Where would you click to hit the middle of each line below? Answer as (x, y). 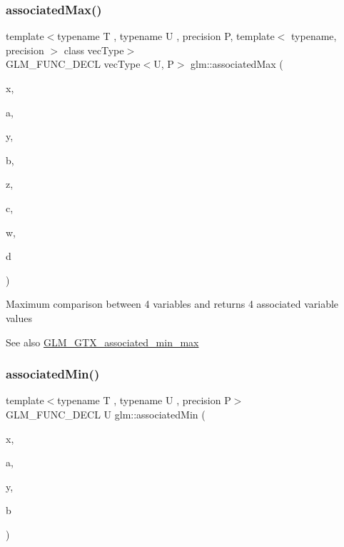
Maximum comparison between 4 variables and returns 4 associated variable (172, 304)
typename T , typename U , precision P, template (166, 36)
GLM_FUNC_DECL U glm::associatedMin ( (106, 414)
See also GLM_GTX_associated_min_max (102, 342)
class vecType (94, 50)
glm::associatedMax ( (237, 64)
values (19, 317)
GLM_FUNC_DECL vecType (73, 64)
